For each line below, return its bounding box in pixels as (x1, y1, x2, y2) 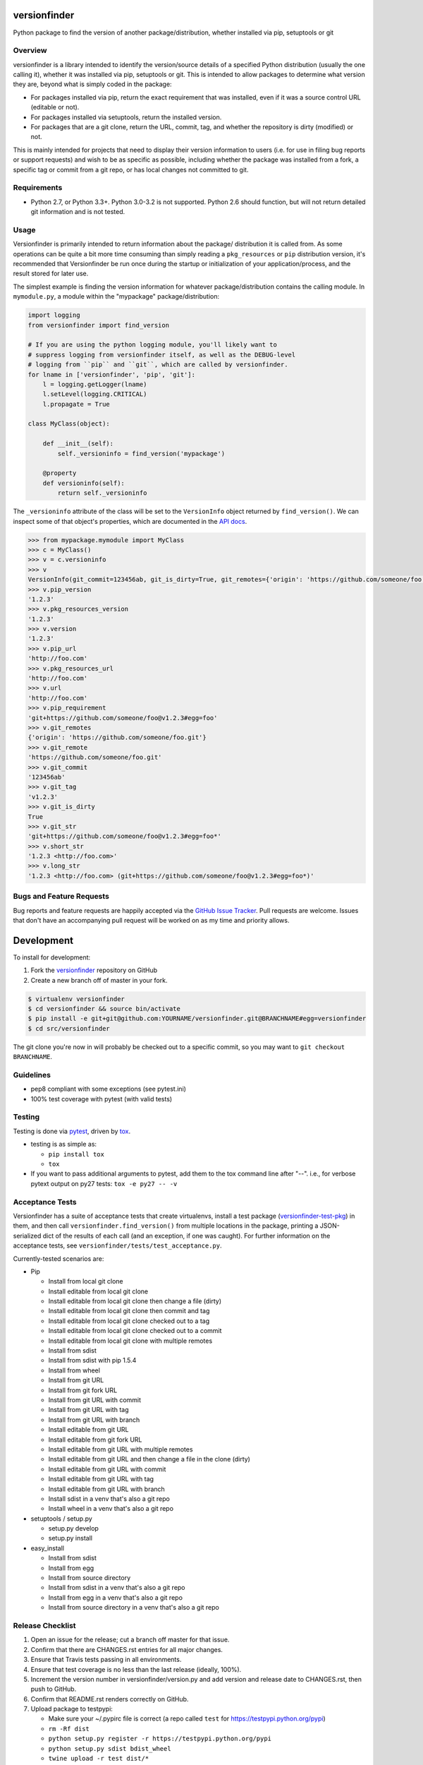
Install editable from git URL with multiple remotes (48, 1444, 193, 1454)
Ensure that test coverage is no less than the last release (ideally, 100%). (30, 1665, 242, 1673)
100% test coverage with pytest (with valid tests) (30, 1094, 173, 1103)
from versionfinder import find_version (27, 321, 169, 329)
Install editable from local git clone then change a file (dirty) (48, 1297, 222, 1305)
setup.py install (48, 1534, 93, 1543)
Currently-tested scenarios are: (13, 1254, 104, 1263)
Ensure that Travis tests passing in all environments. (30, 1656, 182, 1664)
